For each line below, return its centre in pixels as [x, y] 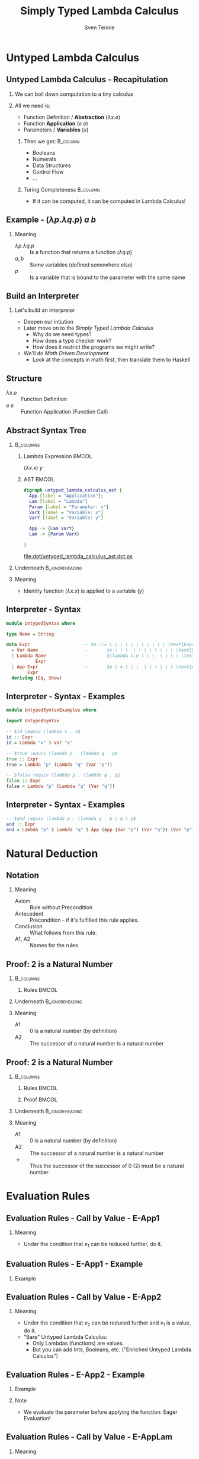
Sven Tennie [99, 27]
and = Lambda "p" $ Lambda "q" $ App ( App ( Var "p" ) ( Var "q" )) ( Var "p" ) [100, 829]
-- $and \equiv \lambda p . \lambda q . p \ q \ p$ [71, 818]
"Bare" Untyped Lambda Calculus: [65, 1337]
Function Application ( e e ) [56, 123]
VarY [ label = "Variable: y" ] [66, 518]
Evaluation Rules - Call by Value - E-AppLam [89, 1437]
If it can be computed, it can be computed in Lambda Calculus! [109, 201]
